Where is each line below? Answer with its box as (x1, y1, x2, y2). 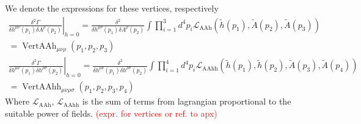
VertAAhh (22, 83, 62, 92)
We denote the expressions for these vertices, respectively (5, 2, 219, 14)
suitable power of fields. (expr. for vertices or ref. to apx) (5, 106, 217, 119)
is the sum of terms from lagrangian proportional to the (82, 95, 291, 108)
